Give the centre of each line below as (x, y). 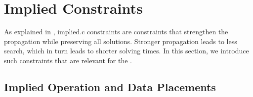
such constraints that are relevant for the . (68, 60)
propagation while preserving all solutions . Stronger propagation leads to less (121, 41)
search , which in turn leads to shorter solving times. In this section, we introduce (126, 51)
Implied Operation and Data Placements (110, 86)
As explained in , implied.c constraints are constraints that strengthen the (116, 32)
